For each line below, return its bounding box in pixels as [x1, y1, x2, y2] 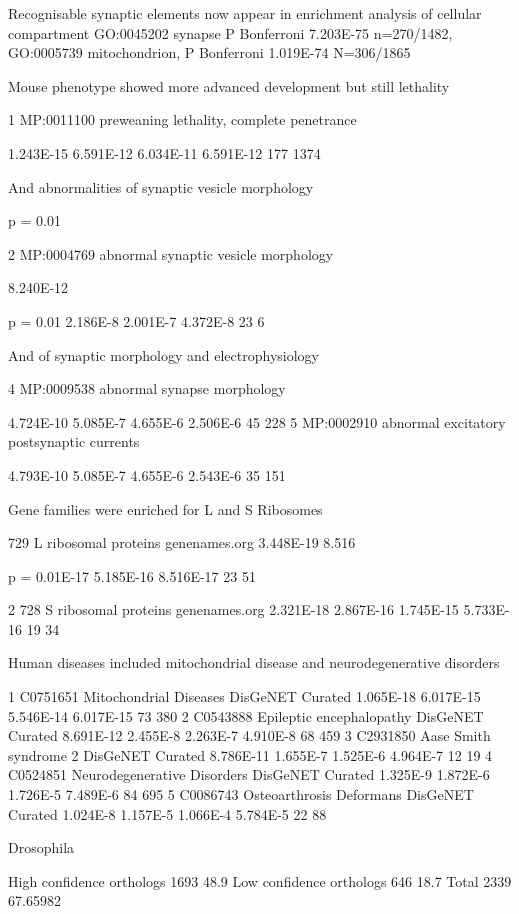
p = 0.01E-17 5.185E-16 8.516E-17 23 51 [8, 565, 256, 586]
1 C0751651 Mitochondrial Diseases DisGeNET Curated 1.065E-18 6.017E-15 [8, 686, 481, 707]
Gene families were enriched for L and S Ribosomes [8, 498, 323, 519]
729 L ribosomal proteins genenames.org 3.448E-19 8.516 [8, 532, 356, 553]
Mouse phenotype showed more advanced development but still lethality [8, 75, 450, 96]
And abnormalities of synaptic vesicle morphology [8, 176, 314, 197]
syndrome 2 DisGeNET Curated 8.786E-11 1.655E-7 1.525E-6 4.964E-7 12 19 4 [8, 744, 493, 765]
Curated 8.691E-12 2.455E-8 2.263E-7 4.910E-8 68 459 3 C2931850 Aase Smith [8, 725, 491, 746]
